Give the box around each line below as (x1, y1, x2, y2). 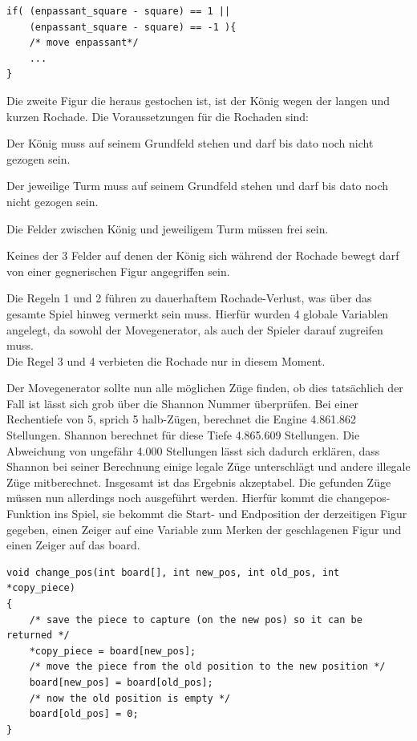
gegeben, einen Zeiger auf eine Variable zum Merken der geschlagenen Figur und (6, 520, 402, 537)
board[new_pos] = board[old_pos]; (29, 676, 213, 688)
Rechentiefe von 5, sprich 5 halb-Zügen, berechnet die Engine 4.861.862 (6, 411, 357, 427)
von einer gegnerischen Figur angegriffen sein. (6, 262, 230, 279)
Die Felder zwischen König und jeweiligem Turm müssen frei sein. (6, 220, 329, 237)
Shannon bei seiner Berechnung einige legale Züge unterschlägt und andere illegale (6, 458, 411, 475)
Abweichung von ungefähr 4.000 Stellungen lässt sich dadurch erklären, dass (6, 442, 380, 459)
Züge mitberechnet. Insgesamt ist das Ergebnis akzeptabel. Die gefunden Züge (6, 473, 391, 490)
